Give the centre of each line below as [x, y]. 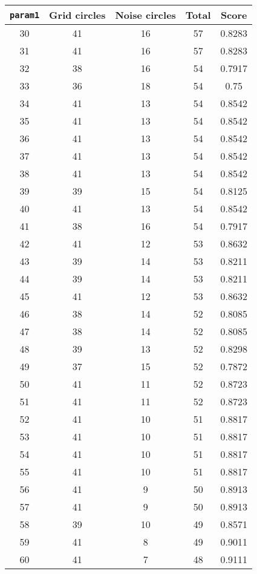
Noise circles [145, 15]
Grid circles [77, 15]
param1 [25, 15]
